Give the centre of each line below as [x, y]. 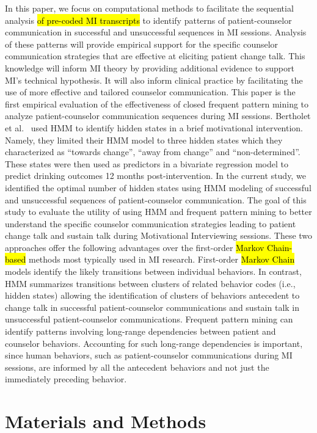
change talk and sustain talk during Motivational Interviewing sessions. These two [159, 235]
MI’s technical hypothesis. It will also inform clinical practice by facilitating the [154, 80]
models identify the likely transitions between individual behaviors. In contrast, [153, 271]
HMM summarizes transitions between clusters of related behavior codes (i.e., [150, 283]
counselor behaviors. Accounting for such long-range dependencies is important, [154, 343]
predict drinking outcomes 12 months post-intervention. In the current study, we [155, 176]
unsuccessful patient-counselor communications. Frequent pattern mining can [149, 319]
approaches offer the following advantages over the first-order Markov [135, 247]
